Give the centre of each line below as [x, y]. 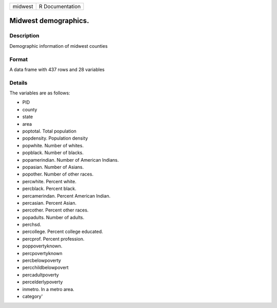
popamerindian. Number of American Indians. [71, 160]
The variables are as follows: [40, 93]
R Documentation [60, 6]
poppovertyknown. [42, 246]
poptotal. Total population [50, 131]
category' [33, 296]
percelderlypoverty [43, 282]
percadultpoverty [41, 275]
